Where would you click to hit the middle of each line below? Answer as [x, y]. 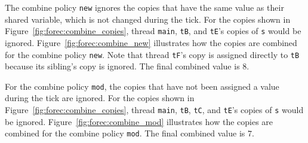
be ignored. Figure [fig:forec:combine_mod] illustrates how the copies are [139, 121]
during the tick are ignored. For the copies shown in [100, 98]
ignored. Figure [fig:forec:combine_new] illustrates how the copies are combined [151, 42]
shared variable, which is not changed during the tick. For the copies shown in [148, 19]
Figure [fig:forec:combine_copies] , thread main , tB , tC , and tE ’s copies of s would [154, 109]
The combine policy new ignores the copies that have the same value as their [144, 7]
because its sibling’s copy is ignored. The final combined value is [122, 66]
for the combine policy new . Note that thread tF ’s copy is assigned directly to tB [152, 54]
